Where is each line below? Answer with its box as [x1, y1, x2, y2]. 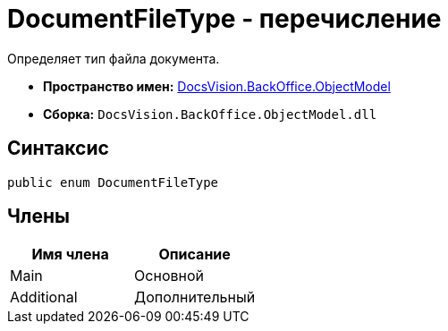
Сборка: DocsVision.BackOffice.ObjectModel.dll [43, 106, 377, 122]
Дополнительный [134, 288, 256, 307]
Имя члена [31, 245, 109, 264]
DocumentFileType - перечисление [7, 4, 442, 34]
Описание [158, 245, 231, 264]
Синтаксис [7, 137, 109, 160]
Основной [134, 267, 204, 285]
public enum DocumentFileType [7, 174, 219, 190]
